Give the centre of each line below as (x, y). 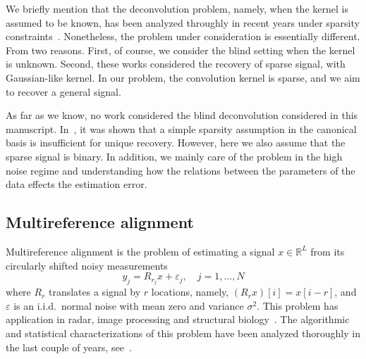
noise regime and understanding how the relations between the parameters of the (181, 170)
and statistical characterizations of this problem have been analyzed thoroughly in (183, 333)
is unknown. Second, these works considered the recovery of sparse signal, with (176, 64)
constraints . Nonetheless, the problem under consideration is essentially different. (183, 36)
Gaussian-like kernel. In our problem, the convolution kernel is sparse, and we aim (183, 77)
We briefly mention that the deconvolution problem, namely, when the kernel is (177, 8)
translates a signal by (94, 292)
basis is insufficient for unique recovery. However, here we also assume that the (176, 143)
